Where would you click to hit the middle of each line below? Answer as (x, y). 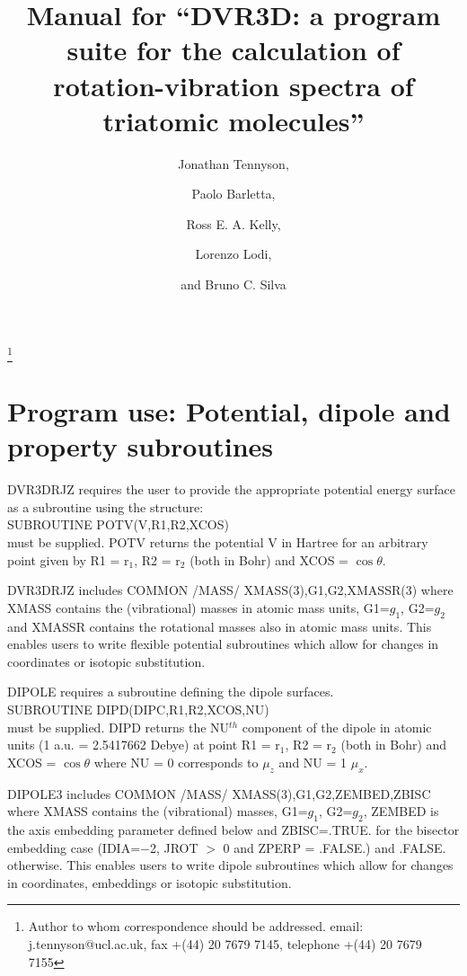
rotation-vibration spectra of (233, 85)
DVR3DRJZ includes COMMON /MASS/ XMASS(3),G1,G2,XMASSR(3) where (230, 590)
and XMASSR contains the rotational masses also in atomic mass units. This (220, 626)
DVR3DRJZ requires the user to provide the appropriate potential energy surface (231, 489)
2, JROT (174, 847)
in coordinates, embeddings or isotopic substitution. (150, 882)
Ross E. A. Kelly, (233, 223)
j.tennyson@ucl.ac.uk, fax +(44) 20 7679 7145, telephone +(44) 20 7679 (225, 943)
